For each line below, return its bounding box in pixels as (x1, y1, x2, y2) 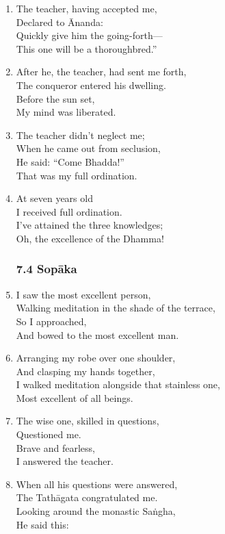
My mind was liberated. (16, 105, 116, 119)
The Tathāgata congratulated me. (16, 490, 158, 505)
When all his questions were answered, (16, 476, 178, 491)
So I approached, (16, 314, 87, 328)
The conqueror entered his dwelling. (16, 77, 166, 92)
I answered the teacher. (16, 454, 114, 468)
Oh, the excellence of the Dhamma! (16, 231, 164, 245)
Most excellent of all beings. (16, 390, 133, 405)
